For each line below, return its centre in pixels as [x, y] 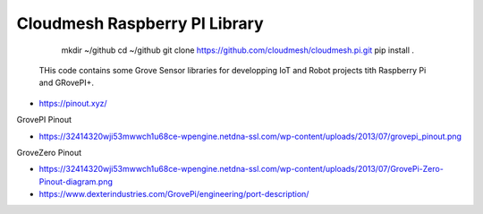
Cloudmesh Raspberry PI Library [140, 23]
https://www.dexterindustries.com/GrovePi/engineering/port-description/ [174, 194]
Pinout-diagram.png [76, 181]
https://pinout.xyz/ [73, 103]
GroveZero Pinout [49, 152]
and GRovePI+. [66, 83]
